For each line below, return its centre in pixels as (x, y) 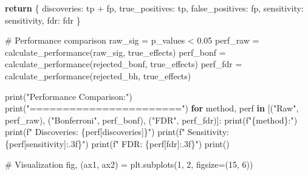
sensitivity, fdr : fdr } (43, 20)
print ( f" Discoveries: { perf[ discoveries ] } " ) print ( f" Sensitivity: (117, 132)
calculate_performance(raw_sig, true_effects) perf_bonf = (115, 52)
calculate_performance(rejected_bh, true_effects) (98, 75)
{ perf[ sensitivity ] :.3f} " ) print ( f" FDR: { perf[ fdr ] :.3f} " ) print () (117, 143)
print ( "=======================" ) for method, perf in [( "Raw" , (152, 108)
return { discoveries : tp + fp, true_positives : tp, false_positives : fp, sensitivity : (154, 8)
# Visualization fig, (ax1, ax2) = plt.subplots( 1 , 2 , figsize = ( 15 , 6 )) (129, 164)
